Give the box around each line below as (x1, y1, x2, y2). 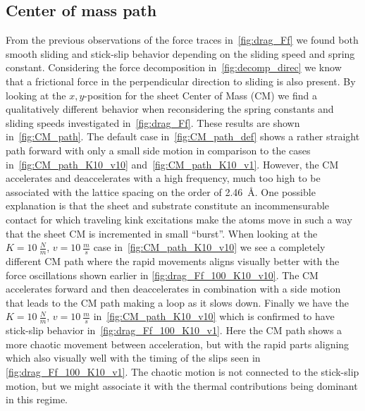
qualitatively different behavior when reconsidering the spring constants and (6, 102, 334, 116)
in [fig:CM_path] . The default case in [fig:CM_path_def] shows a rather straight (6, 129, 360, 144)
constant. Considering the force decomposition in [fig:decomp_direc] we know (6, 60, 342, 75)
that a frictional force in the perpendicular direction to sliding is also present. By (6, 73, 356, 88)
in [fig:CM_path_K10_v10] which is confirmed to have (93, 309, 335, 324)
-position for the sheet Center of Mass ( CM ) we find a (84, 87, 317, 102)
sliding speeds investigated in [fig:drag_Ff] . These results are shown (6, 115, 300, 130)
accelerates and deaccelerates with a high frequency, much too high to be (6, 171, 321, 185)
